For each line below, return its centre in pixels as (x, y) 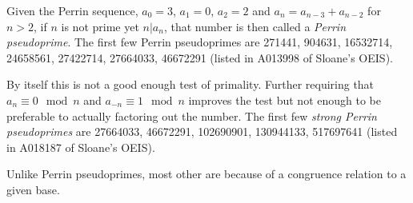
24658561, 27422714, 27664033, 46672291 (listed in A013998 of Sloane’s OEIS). (200, 57)
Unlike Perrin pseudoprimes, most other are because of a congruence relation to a (206, 174)
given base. (33, 189)
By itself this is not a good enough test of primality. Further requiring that (190, 84)
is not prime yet (100, 26)
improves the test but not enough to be (285, 100)
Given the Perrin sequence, (72, 10)
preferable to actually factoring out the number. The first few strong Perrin (192, 115)
